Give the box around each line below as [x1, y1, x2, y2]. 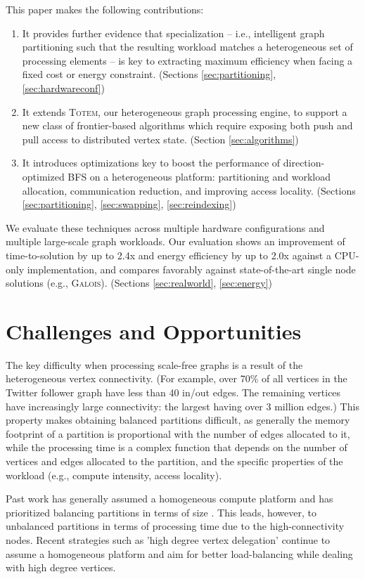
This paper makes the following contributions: [6, 2, 204, 16]
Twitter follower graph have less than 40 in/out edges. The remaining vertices [6, 385, 341, 399]
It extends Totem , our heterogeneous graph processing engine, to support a [22, 104, 347, 119]
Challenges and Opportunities [6, 316, 302, 345]
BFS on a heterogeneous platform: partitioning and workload [68, 169, 331, 183]
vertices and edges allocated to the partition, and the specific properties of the [6, 453, 343, 468]
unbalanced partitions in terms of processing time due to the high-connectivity [6, 519, 345, 533]
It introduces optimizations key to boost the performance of [22, 155, 281, 170]
